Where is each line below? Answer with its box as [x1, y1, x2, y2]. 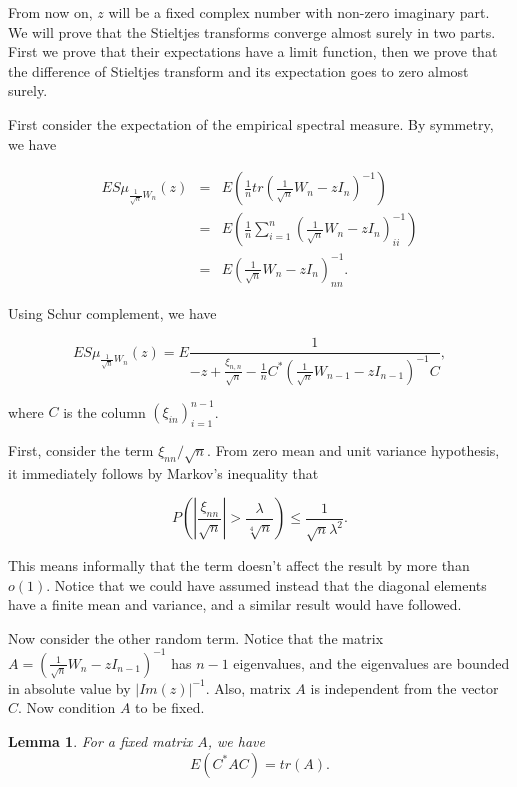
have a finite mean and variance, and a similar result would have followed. [8, 594, 462, 615]
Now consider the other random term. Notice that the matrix [8, 627, 384, 648]
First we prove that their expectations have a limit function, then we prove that [8, 41, 498, 62]
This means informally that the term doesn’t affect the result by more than [8, 554, 470, 575]
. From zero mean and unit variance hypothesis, [207, 439, 500, 460]
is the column [63, 401, 146, 422]
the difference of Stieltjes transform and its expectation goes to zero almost [8, 60, 469, 81]
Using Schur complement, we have [8, 302, 217, 323]
